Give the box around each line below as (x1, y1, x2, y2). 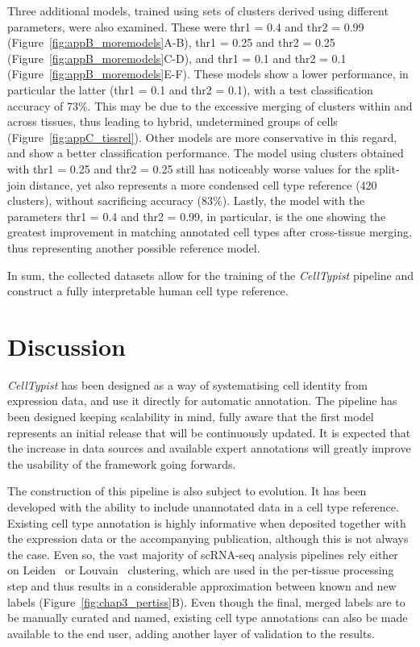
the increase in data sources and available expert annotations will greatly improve (7, 440, 411, 457)
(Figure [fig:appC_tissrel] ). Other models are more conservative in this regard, (7, 128, 397, 145)
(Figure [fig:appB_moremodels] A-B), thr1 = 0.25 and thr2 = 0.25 (7, 34, 335, 51)
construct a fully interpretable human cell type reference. (7, 282, 289, 299)
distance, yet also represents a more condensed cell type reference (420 (29, 176, 377, 193)
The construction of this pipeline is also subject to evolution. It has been (7, 482, 367, 499)
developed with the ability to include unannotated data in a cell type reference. (7, 498, 399, 515)
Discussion (7, 329, 126, 362)
